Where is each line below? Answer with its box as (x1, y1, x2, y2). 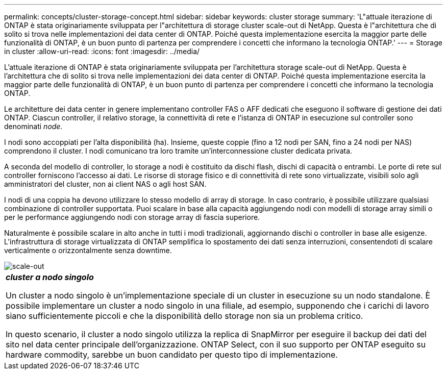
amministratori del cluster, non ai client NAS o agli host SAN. (4, 180, 207, 188)
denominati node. (4, 122, 63, 131)
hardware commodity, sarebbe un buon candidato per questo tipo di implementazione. (6, 350, 338, 360)
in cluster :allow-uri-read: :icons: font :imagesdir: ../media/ (4, 47, 200, 56)
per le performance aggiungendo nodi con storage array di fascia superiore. (4, 213, 260, 221)
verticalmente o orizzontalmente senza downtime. (4, 246, 172, 255)
